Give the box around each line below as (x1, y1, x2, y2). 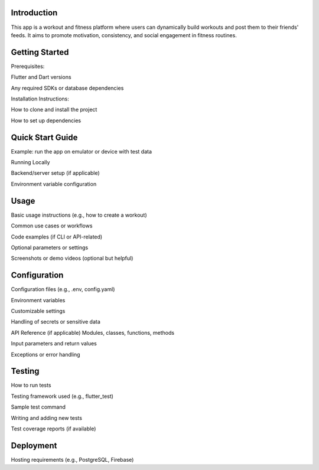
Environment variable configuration (11, 180, 97, 187)
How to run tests (11, 381, 51, 389)
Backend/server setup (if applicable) (11, 169, 100, 177)
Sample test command (11, 403, 66, 410)
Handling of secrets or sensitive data (11, 318, 100, 325)
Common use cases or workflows (11, 222, 93, 230)
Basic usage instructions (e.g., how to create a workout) (11, 211, 147, 218)
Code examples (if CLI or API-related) (11, 233, 103, 240)
